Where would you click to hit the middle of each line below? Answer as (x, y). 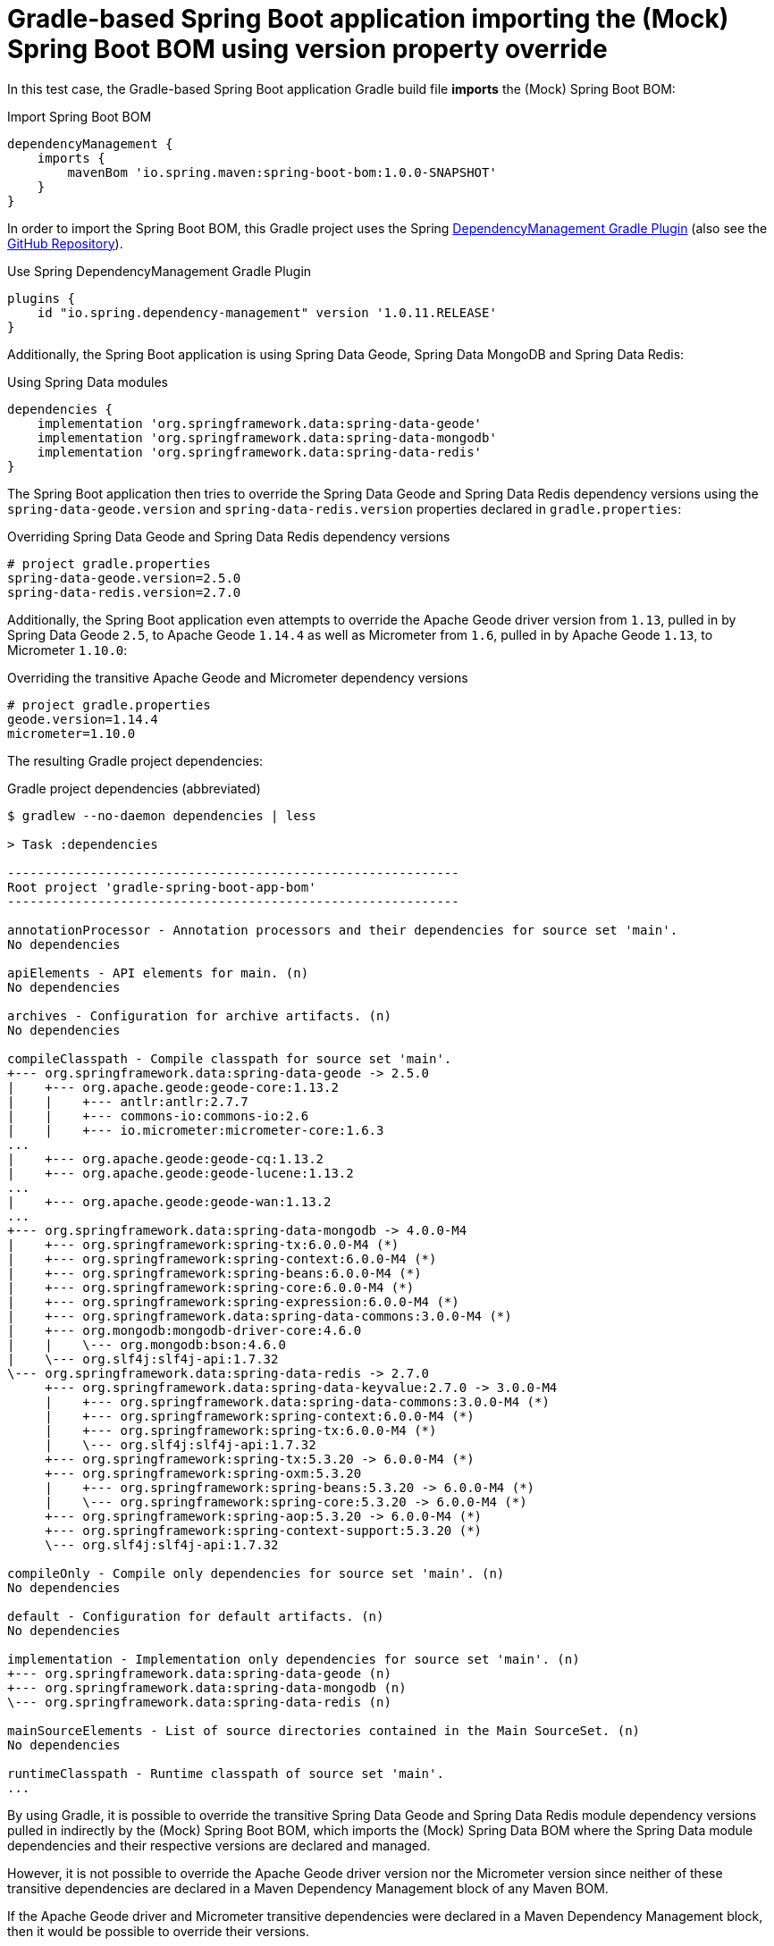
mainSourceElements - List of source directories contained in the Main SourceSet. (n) (324, 1730)
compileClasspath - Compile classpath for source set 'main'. (230, 1058)
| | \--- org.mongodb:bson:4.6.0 (147, 1344)
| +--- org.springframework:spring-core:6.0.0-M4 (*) (211, 1287)
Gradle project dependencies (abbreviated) (134, 788)
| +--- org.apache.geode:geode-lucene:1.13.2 (181, 1173)
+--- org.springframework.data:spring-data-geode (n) (199, 1673)
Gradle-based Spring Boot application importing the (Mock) (368, 19)
